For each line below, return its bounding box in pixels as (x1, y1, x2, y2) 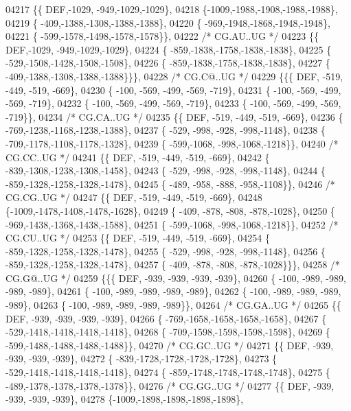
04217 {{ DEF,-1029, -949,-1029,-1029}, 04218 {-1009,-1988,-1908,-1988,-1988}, (5, 2, 338, 16)
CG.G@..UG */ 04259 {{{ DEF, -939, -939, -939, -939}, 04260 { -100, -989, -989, (5, 270, 346, 285)
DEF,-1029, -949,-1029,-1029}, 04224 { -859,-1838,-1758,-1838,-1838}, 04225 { (5, 42, 332, 56)
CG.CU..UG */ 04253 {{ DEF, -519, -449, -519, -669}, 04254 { (5, 231, 270, 245)
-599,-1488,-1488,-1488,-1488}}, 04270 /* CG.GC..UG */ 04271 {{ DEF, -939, (5, 338, 334, 352)
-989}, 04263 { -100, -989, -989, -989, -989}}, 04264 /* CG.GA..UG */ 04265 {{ (5, 298, 341, 312)
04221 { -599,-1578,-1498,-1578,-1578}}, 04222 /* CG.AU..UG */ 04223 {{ (5, 29, 319, 43)
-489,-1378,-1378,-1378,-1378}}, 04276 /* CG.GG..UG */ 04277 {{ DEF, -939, (5, 378, 335, 392)
